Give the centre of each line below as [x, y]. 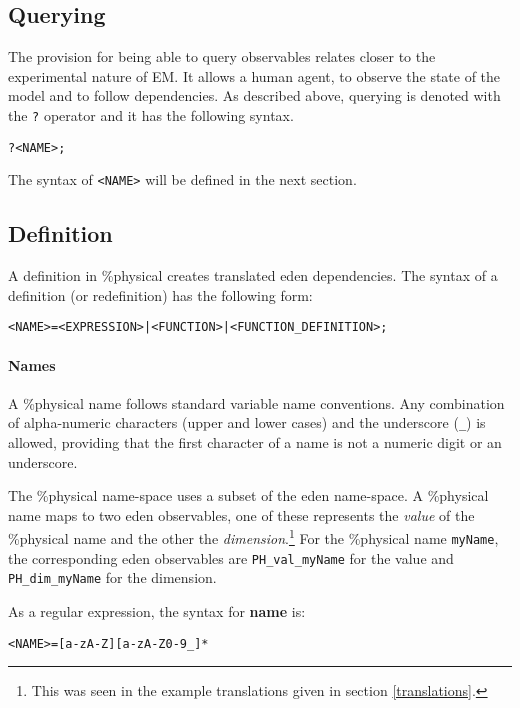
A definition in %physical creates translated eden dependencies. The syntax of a [253, 275]
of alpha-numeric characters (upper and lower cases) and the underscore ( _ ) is [247, 422]
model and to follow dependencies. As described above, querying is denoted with [254, 95]
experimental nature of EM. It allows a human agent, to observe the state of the [254, 75]
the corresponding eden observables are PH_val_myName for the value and [231, 557]
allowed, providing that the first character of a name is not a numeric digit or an [255, 442]
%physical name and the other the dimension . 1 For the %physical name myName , [253, 537]
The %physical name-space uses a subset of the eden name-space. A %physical [248, 495]
